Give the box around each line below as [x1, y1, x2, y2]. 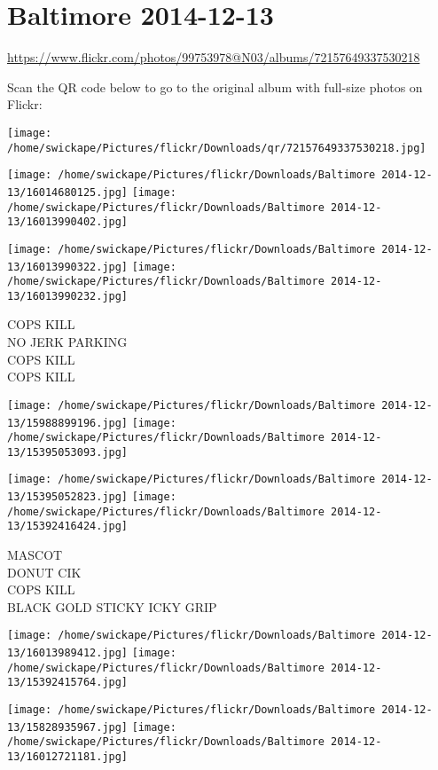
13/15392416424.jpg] [7, 520, 129, 533]
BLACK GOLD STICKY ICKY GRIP [7, 597, 217, 616]
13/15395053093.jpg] [7, 445, 129, 459]
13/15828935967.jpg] [7, 720, 129, 734]
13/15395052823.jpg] [7, 491, 129, 504]
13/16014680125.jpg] [7, 185, 129, 199]
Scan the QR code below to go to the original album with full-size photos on [7, 77, 423, 96]
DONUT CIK [7, 562, 82, 581]
